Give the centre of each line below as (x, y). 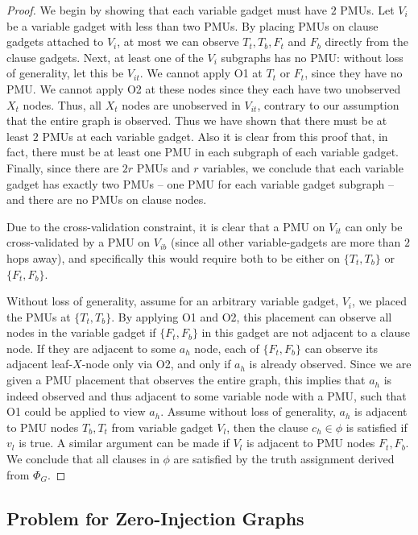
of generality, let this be (65, 73)
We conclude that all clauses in (83, 459)
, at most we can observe (178, 41)
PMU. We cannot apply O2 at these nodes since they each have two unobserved (204, 88)
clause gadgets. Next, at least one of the (105, 57)
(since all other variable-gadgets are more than (286, 242)
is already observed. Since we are (330, 364)
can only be (374, 226)
